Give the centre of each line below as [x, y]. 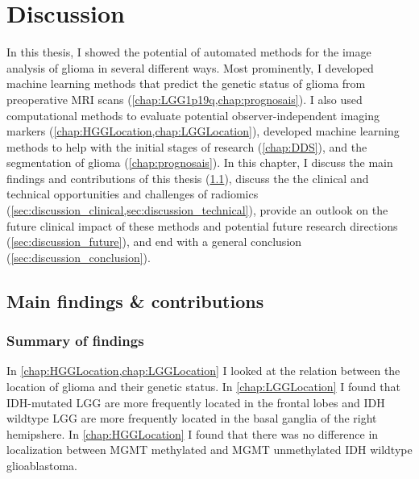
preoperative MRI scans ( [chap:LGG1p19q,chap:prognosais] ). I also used [185, 99]
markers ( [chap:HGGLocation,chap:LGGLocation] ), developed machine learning [203, 131]
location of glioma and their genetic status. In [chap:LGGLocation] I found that [203, 387]
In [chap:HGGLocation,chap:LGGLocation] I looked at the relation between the [203, 371]
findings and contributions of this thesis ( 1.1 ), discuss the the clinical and [188, 178]
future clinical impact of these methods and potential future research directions [202, 225]
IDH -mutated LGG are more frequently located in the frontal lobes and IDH [196, 402]
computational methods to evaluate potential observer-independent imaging [193, 115]
